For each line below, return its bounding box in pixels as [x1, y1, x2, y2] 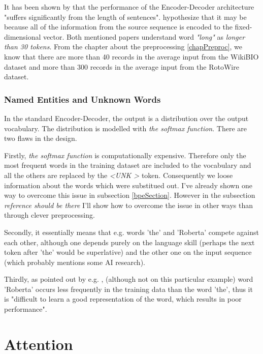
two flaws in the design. [4, 133, 77, 143]
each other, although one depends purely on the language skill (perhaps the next [4, 237, 255, 247]
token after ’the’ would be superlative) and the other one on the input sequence [4, 247, 252, 257]
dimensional [4, 31, 41, 42]
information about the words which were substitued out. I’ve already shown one [4, 180, 252, 190]
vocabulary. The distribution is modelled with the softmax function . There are [4, 123, 247, 133]
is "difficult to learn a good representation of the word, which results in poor [4, 293, 242, 304]
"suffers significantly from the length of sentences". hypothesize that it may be [4, 11, 247, 22]
